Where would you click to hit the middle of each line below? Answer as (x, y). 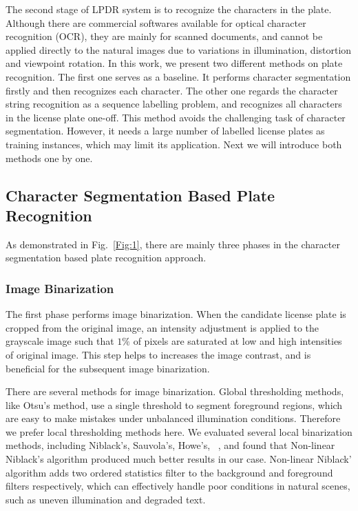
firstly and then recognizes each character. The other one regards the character (172, 90)
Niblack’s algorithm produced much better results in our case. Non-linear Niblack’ (179, 459)
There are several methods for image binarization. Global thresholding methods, (175, 391)
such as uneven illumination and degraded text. (106, 499)
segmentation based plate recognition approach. (106, 258)
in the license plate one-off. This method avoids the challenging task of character (176, 117)
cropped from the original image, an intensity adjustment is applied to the (162, 327)
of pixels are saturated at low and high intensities (238, 341)
